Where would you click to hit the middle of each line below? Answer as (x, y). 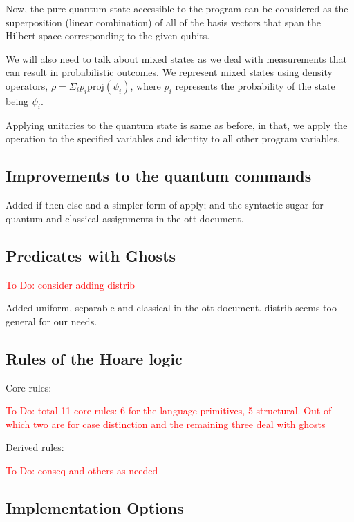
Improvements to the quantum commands (159, 176)
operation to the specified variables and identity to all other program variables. (173, 138)
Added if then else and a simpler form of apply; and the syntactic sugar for (165, 205)
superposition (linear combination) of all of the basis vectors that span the (163, 22)
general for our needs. (52, 321)
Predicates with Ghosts (91, 255)
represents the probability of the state (255, 85)
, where (146, 85)
